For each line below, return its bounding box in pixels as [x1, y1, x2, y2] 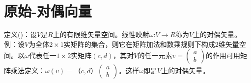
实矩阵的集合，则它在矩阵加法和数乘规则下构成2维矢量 [63, 39, 239, 49]
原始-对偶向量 [4, 1, 92, 21]
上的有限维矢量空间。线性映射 [53, 29, 149, 40]
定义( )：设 [4, 29, 37, 40]
